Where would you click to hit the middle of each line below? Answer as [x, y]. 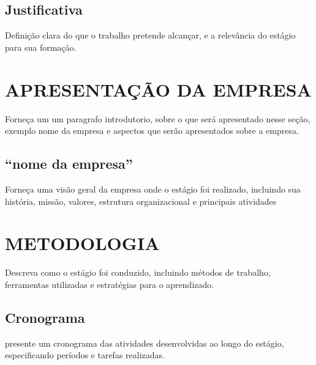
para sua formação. [41, 47]
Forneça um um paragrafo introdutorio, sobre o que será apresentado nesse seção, [158, 118]
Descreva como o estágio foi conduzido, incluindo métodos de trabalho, [138, 272]
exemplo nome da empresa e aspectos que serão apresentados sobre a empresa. [152, 131]
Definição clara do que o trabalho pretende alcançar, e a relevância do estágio [150, 35]
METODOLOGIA [82, 243]
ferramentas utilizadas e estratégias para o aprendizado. [110, 284]
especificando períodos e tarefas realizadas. [85, 355]
